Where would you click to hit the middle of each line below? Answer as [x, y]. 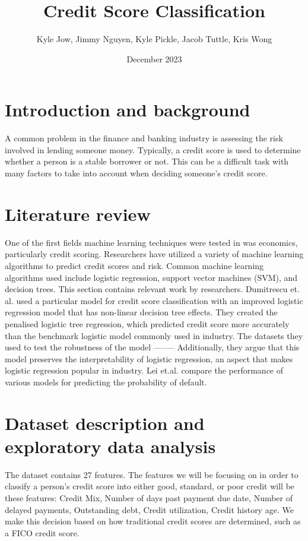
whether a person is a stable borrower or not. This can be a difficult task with [147, 161]
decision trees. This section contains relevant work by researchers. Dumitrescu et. [152, 289]
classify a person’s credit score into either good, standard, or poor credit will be [150, 486]
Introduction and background [128, 110]
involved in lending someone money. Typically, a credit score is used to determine [153, 149]
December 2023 [154, 58]
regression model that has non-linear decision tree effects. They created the [141, 312]
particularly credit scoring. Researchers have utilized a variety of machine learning [154, 254]
